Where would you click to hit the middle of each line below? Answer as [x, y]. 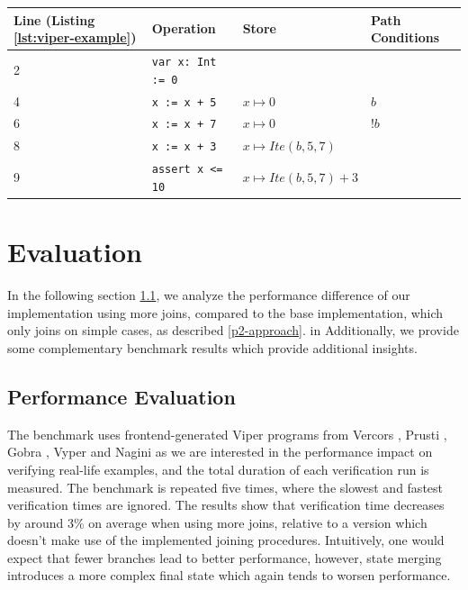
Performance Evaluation [121, 396]
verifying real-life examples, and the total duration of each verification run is [218, 469]
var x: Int [184, 62]
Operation [184, 28]
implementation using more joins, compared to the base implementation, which [225, 312]
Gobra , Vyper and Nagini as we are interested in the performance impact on [220, 452]
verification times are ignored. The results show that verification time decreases [226, 505]
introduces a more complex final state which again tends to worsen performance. [229, 575]
